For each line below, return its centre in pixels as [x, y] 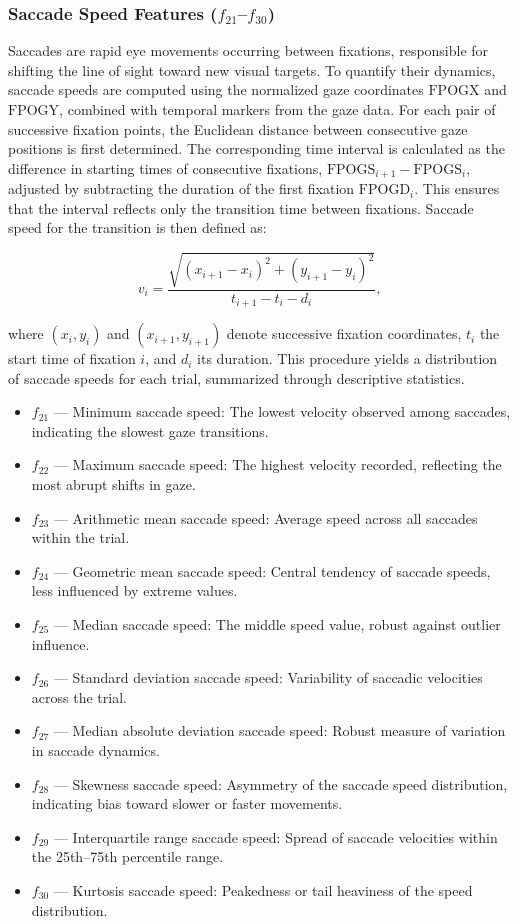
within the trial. [80, 537]
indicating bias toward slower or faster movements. [187, 803]
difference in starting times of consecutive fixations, [165, 167]
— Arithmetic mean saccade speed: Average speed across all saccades [265, 517]
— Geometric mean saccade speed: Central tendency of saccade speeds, [272, 570]
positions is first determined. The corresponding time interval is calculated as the [256, 148]
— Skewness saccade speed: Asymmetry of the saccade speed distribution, [280, 783]
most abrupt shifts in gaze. [113, 484]
